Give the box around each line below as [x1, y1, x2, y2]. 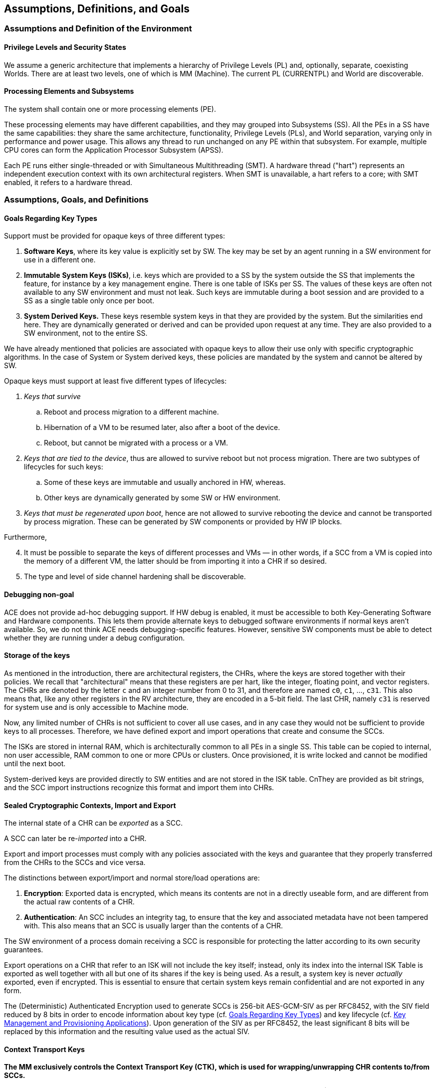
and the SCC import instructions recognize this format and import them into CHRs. [4, 783, 274, 792]
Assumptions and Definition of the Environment [4, 23, 192, 34]
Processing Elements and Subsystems [4, 87, 134, 96]
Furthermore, [4, 533, 47, 542]
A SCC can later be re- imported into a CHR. [4, 834, 147, 843]
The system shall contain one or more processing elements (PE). [4, 104, 216, 113]
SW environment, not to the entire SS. [24, 329, 148, 338]
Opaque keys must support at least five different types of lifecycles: [4, 377, 227, 386]
